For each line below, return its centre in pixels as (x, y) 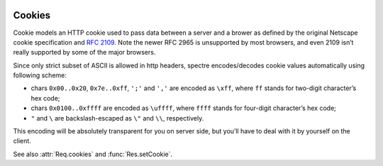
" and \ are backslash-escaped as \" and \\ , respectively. (117, 118)
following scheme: (40, 75)
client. (22, 141)
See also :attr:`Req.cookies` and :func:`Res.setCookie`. (93, 154)
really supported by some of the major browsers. (84, 52)
